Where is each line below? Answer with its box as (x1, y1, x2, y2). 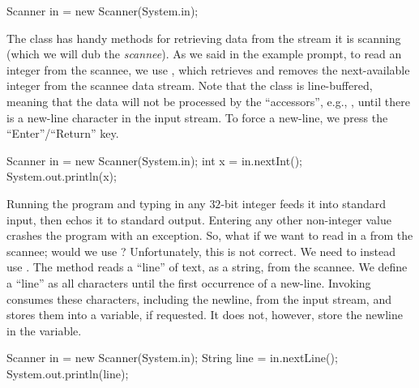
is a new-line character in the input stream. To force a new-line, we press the (6, 109, 388, 126)
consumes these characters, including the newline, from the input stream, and (6, 290, 391, 307)
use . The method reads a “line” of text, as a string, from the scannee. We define (6, 258, 408, 275)
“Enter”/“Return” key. (6, 125, 119, 142)
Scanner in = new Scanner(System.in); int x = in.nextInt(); (6, 151, 302, 168)
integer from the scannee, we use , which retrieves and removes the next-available (6, 61, 410, 78)
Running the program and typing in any (6, 194, 206, 211)
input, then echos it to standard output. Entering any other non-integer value (6, 211, 392, 228)
